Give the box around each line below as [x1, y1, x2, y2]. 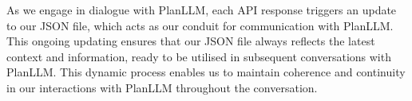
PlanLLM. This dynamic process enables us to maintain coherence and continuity [6, 64, 406, 80]
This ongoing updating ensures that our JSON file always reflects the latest [6, 33, 375, 49]
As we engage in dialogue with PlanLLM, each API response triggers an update [6, 2, 397, 17]
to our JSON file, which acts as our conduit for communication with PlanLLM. [6, 17, 394, 33]
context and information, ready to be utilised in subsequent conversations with [6, 48, 391, 64]
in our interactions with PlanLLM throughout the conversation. [6, 79, 318, 95]
